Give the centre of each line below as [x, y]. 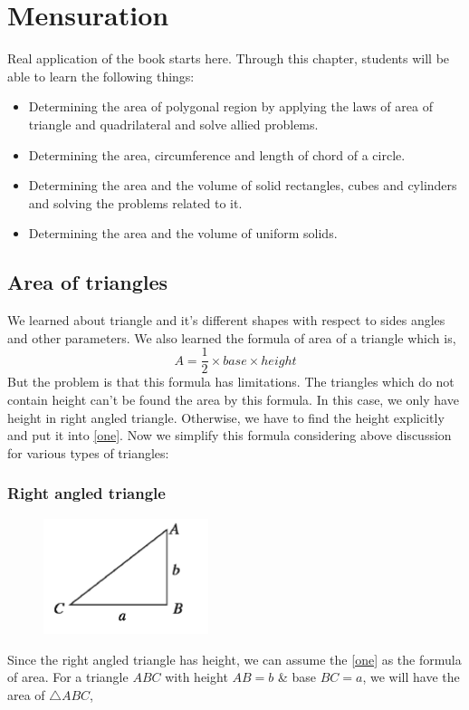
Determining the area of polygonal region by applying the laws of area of [230, 106]
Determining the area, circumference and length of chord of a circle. [217, 154]
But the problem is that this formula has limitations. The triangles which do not [231, 382]
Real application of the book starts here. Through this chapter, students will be [229, 58]
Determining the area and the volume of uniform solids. [183, 233]
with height [196, 677]
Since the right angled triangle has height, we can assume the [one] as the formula [234, 659]
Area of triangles [88, 282]
